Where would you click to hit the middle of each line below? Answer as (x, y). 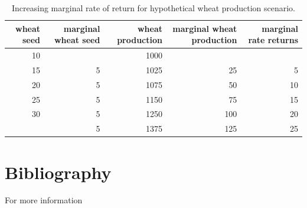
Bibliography (58, 172)
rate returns (273, 40)
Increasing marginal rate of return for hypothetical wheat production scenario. (153, 8)
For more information (44, 200)
